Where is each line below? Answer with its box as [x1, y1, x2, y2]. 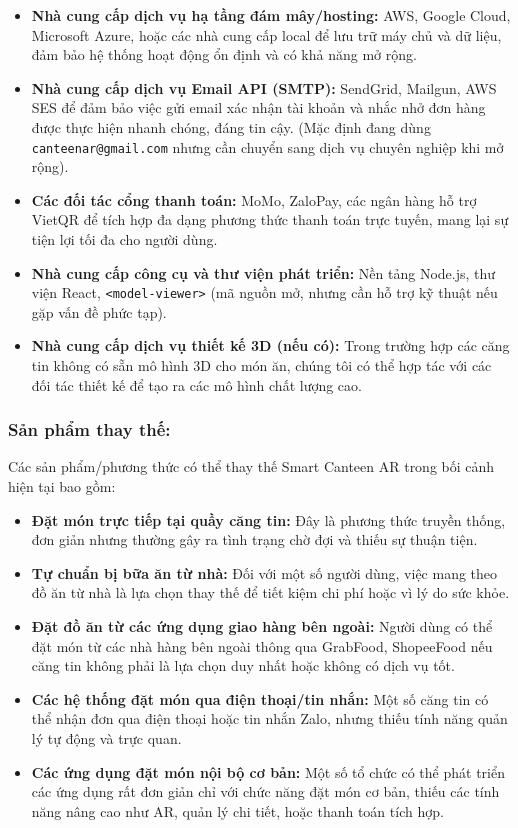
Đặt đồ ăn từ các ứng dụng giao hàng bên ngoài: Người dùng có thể [31, 616, 493, 636]
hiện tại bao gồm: [8, 476, 116, 497]
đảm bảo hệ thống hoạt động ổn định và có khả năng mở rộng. [31, 44, 417, 65]
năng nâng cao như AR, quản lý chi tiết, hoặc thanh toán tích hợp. [31, 800, 444, 821]
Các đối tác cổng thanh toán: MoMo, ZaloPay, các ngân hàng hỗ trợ [31, 189, 477, 210]
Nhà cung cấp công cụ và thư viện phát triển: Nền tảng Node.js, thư [31, 262, 496, 283]
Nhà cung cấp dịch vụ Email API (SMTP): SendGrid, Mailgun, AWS [31, 77, 497, 98]
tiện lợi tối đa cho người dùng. [31, 229, 218, 249]
